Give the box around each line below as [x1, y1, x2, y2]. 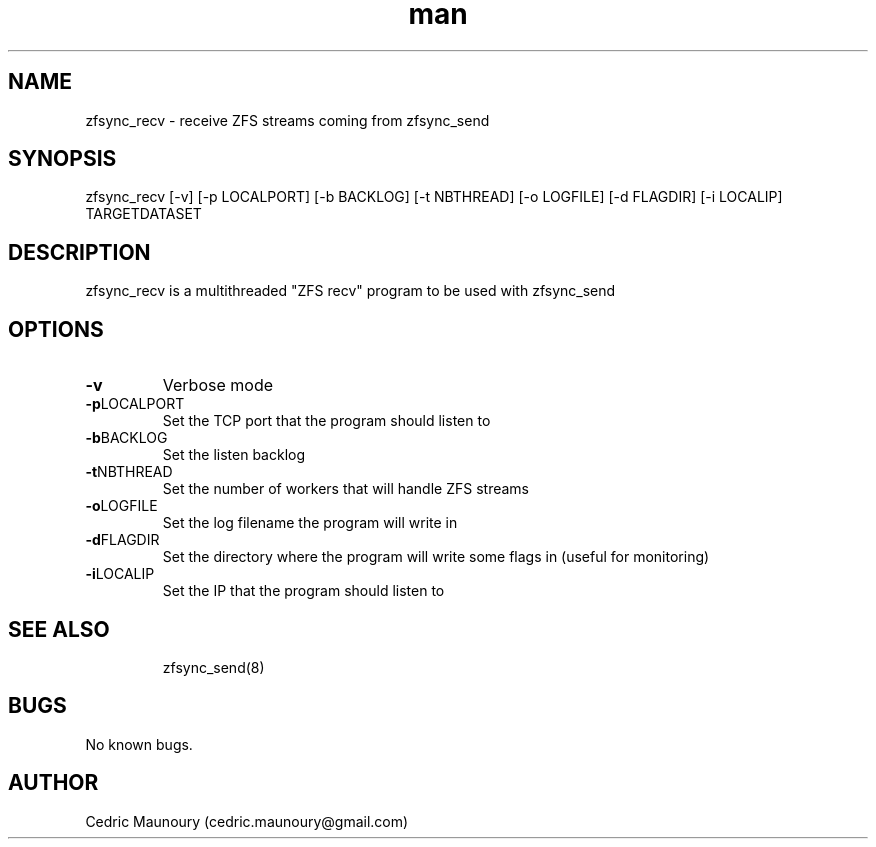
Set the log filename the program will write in [162, 514, 458, 532]
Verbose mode [162, 375, 274, 396]
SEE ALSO [8, 616, 110, 642]
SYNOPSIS [8, 146, 117, 172]
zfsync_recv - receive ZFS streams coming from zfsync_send [85, 111, 490, 129]
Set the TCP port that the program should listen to [162, 412, 491, 430]
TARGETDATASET [85, 205, 202, 223]
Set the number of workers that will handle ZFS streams [162, 480, 529, 498]
